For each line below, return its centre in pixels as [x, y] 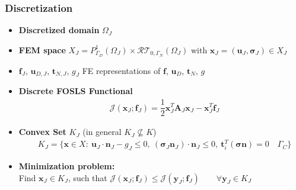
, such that [87, 177]
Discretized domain [59, 30]
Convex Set [42, 132]
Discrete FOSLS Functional [76, 91]
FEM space [42, 49]
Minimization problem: [67, 166]
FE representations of [121, 70]
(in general [102, 132]
